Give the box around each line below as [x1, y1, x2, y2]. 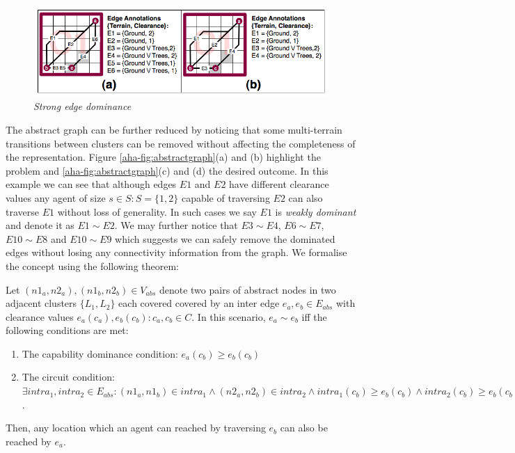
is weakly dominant [275, 204, 356, 218]
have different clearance [229, 177, 329, 191]
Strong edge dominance [33, 99, 132, 113]
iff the [301, 309, 327, 324]
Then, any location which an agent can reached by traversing [6, 420, 266, 435]
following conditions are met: [6, 323, 129, 337]
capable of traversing [181, 190, 270, 205]
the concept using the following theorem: [6, 258, 180, 273]
